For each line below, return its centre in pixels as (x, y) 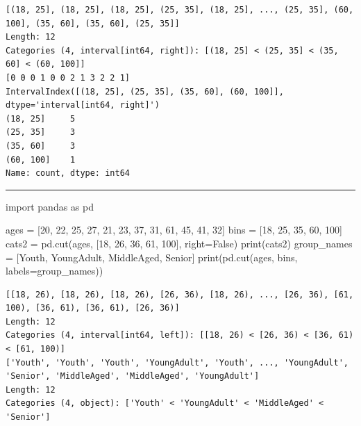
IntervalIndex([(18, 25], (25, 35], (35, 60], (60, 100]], (145, 91)
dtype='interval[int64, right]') (83, 105)
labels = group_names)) (54, 271)
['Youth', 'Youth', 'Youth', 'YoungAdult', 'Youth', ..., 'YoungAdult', (177, 362)
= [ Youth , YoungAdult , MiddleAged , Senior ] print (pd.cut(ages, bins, (152, 257)
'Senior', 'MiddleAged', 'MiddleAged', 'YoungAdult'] (133, 376)
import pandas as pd (50, 206)
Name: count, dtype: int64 (68, 173)
